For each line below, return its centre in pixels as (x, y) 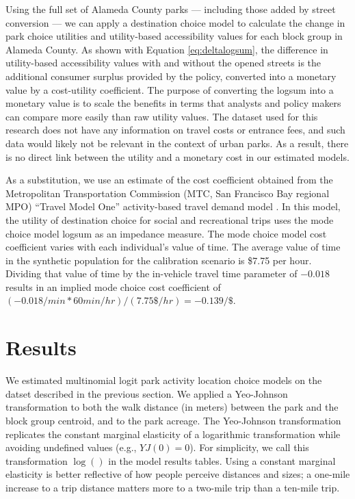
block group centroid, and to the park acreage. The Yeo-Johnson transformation (173, 420)
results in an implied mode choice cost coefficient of (113, 286)
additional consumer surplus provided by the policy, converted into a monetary (171, 76)
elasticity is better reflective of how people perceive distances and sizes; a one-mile (178, 474)
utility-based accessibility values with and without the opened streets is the (163, 63)
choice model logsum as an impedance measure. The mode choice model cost (166, 233)
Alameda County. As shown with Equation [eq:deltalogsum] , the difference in (167, 49)
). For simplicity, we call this (249, 447)
